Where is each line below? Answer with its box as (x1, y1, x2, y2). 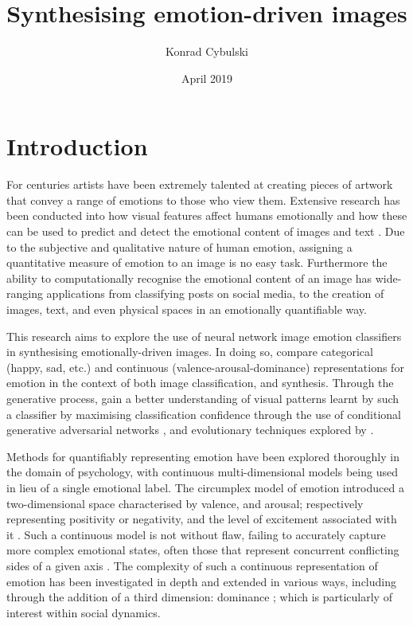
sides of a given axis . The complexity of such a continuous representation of (6, 557, 378, 573)
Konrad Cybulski (166, 43, 248, 60)
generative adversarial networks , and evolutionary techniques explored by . (6, 421, 374, 438)
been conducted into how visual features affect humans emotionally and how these (6, 207, 407, 224)
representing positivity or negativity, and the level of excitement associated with (6, 511, 397, 527)
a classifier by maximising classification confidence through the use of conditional (6, 405, 401, 422)
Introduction (6, 130, 148, 162)
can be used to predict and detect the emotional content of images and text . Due (6, 223, 405, 240)
